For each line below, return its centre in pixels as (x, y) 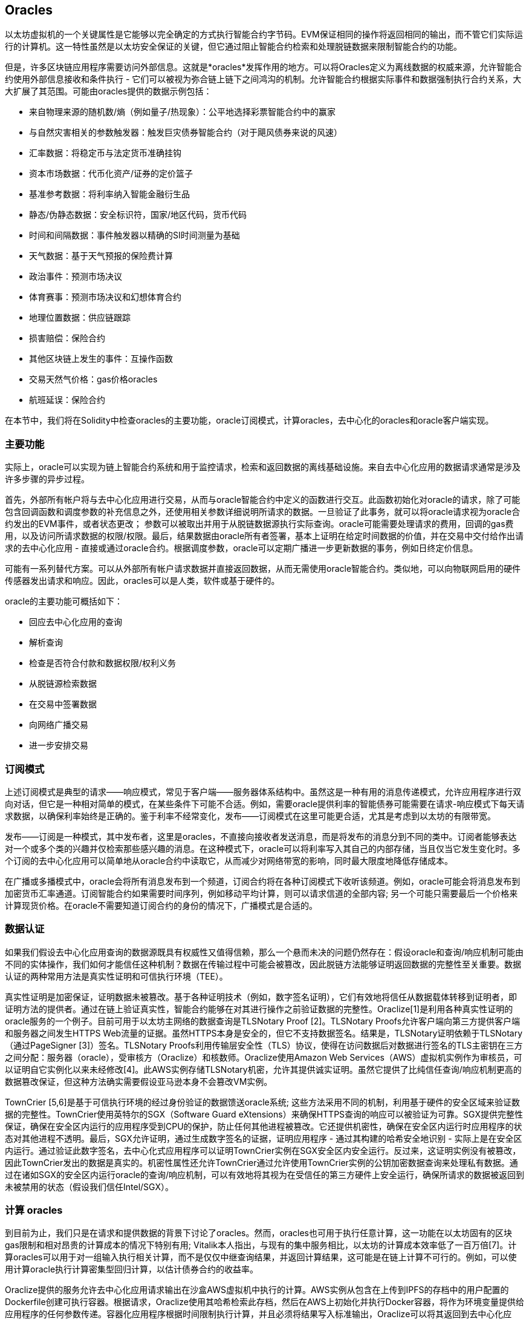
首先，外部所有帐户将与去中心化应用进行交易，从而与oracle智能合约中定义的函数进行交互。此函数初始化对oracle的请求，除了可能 (263, 500)
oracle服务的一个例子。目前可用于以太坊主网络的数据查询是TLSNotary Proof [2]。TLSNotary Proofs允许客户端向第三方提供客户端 (263, 1021)
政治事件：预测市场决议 (76, 277)
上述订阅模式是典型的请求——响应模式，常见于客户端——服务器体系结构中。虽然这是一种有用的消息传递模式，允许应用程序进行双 (263, 791)
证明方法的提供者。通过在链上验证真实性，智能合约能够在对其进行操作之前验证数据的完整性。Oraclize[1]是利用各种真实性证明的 (259, 1009)
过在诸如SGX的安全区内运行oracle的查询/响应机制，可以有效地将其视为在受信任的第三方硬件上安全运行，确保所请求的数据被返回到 (265, 1174)
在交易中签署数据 (63, 704)
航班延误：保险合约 (67, 400)
